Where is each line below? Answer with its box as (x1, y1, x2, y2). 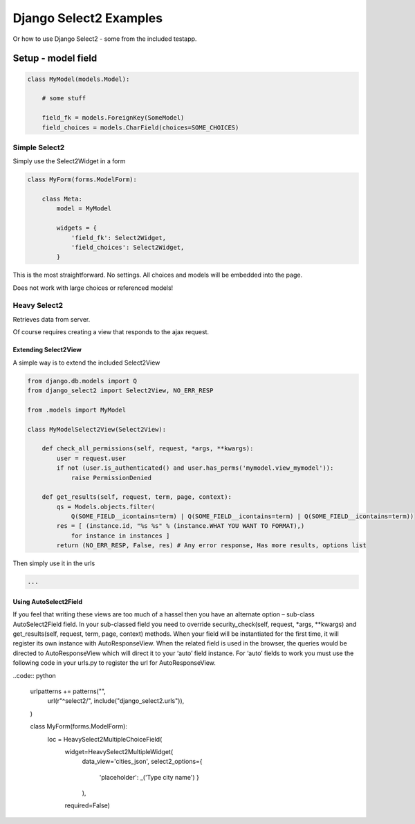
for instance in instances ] (71, 531, 170, 540)
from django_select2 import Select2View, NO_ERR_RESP (27, 387, 214, 394)
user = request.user (56, 454, 127, 462)
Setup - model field (12, 53, 98, 64)
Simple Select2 (12, 143, 65, 152)
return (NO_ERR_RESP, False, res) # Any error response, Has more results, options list (56, 542, 367, 549)
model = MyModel (56, 205, 112, 212)
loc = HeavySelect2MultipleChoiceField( (47, 735, 163, 743)
